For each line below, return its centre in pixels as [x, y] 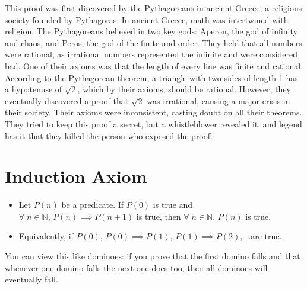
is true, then [159, 216]
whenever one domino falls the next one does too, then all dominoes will [136, 267]
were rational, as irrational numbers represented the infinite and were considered [151, 54]
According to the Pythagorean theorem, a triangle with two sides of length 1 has [151, 77]
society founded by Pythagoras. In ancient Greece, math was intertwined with [147, 19]
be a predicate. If [93, 205]
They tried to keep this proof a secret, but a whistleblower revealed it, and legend [153, 123]
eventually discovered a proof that [67, 100]
